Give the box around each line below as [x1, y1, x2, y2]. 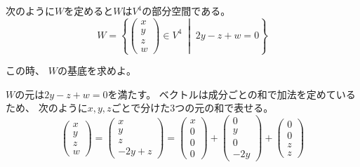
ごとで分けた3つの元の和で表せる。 [111, 100, 274, 115]
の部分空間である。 [142, 4, 231, 18]
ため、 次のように [6, 100, 88, 115]
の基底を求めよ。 [57, 63, 136, 78]
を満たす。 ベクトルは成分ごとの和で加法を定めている [107, 86, 356, 101]
